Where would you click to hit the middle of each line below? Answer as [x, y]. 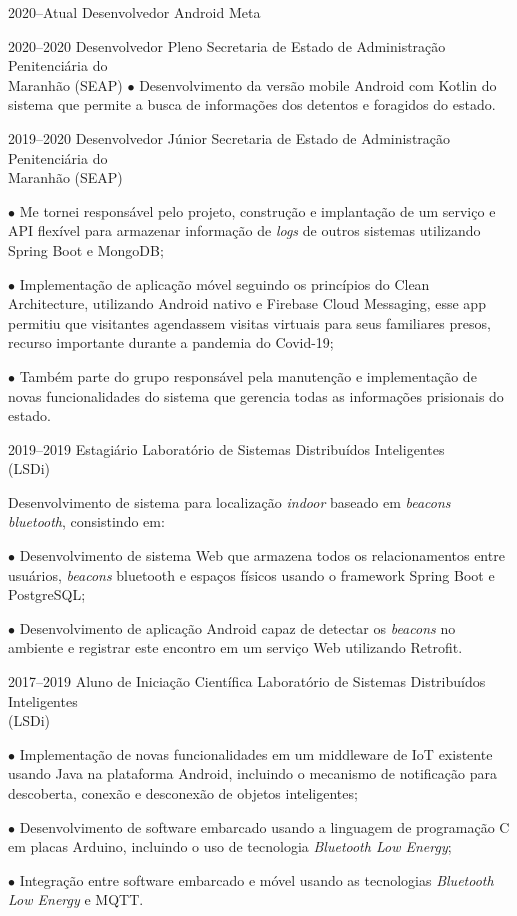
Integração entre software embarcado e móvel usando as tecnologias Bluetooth [256, 879]
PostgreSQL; [47, 594]
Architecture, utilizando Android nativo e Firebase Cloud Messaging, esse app [247, 303]
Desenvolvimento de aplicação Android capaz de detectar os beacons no [237, 627]
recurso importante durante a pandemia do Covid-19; [171, 342]
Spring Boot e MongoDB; [86, 249]
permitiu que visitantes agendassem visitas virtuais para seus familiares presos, [249, 322]
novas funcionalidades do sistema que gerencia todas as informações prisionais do [256, 395]
